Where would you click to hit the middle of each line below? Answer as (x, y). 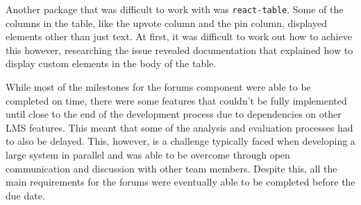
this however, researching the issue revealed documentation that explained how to (179, 50)
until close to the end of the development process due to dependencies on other (174, 114)
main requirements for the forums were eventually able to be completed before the (180, 182)
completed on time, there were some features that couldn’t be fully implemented (176, 100)
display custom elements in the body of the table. (111, 63)
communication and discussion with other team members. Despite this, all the (171, 168)
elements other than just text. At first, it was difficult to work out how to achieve (179, 36)
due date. (25, 195)
